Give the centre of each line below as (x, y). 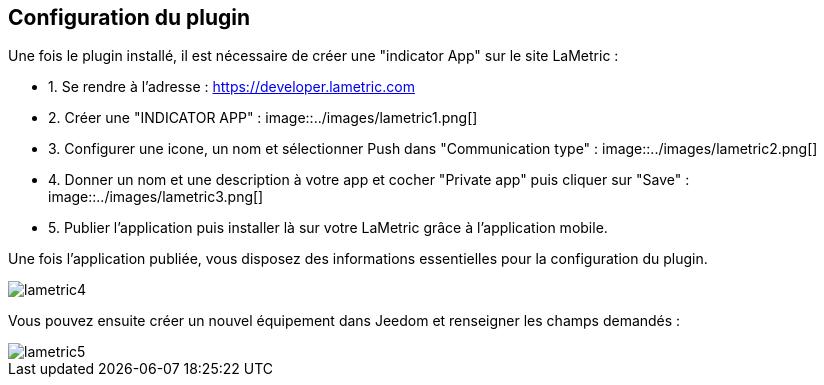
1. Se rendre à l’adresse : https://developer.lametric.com (231, 87)
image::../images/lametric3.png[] (156, 197)
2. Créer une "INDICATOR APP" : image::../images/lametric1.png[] (263, 118)
